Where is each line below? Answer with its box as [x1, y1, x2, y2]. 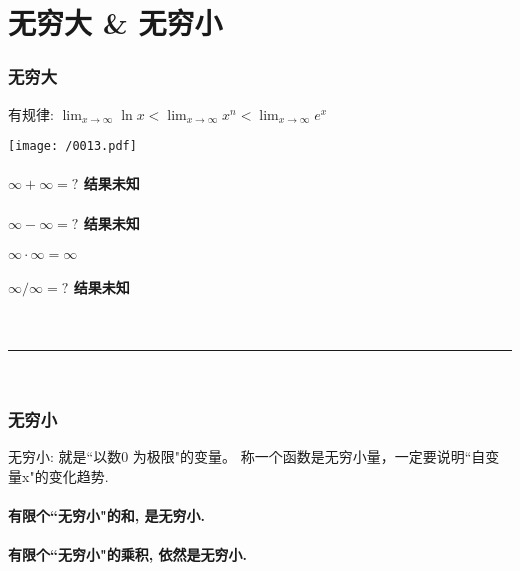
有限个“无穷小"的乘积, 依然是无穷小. [8, 543, 248, 564]
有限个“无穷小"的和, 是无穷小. [8, 504, 206, 525]
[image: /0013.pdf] [8, 139, 137, 154]
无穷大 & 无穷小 [8, 2, 223, 43]
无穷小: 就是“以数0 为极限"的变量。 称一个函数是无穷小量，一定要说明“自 [8, 446, 486, 467]
